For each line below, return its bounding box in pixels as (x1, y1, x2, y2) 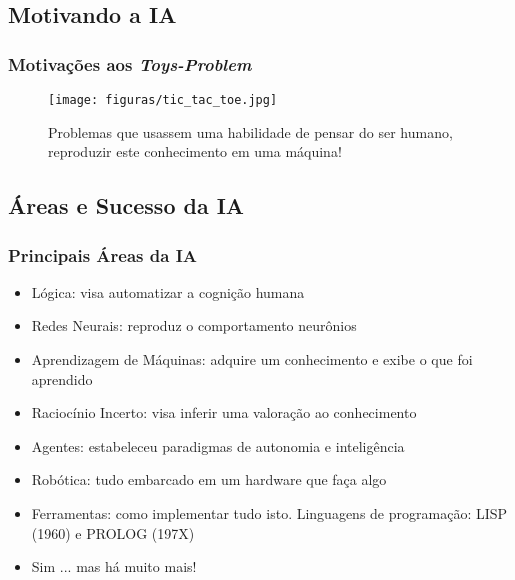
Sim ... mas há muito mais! (31, 556, 197, 577)
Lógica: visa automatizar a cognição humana (31, 281, 305, 302)
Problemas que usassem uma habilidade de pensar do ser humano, (48, 121, 453, 142)
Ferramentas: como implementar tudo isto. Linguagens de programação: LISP (31, 503, 508, 523)
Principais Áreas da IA (8, 242, 198, 267)
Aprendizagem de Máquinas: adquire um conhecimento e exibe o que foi (31, 349, 473, 370)
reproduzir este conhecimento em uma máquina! (48, 141, 342, 162)
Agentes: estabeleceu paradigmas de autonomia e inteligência (31, 435, 405, 456)
